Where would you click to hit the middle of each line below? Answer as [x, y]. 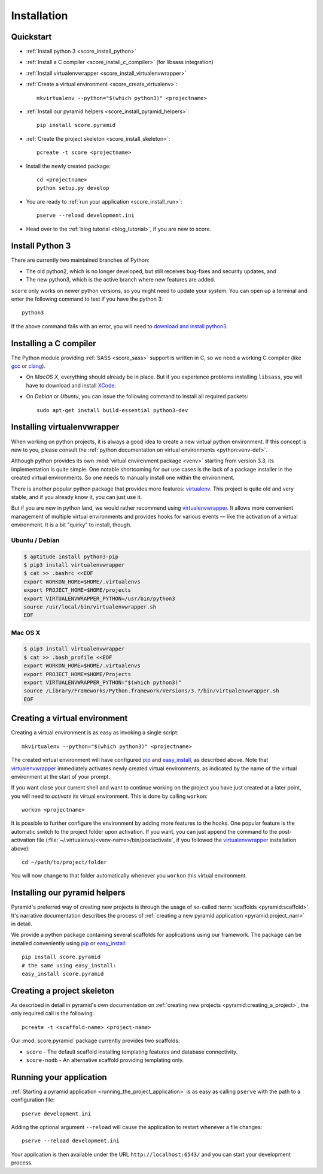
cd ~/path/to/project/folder [64, 862]
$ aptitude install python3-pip [71, 556]
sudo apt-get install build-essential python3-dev [112, 410]
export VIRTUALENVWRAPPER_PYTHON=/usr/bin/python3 [100, 598]
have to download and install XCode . [71, 385]
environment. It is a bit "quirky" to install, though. [71, 525]
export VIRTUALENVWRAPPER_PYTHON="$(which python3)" [103, 683]
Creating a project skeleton [63, 990]
